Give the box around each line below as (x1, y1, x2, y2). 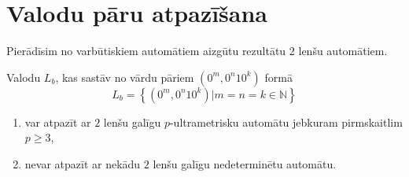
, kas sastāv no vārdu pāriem (55, 68, 194, 85)
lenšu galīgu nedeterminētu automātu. (153, 155, 337, 171)
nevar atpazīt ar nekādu (24, 155, 141, 171)
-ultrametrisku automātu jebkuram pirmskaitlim (169, 113, 403, 130)
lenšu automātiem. (298, 42, 388, 59)
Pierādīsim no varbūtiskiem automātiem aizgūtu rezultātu (6, 42, 286, 59)
